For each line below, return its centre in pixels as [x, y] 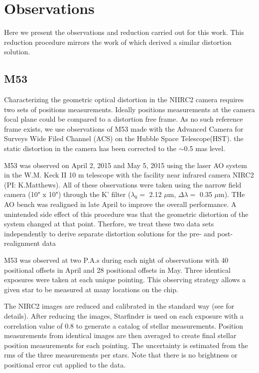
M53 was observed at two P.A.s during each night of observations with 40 [116, 260]
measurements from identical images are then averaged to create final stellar [120, 335]
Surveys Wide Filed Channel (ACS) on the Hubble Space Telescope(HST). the [124, 138]
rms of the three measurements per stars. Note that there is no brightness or [121, 355]
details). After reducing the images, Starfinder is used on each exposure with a [124, 315]
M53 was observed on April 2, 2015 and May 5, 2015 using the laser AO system [126, 165]
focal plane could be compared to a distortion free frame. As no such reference [124, 119]
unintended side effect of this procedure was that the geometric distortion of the [126, 214]
